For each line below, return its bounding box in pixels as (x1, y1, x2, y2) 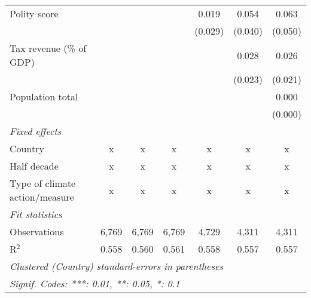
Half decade (10, 159, 59, 173)
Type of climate (10, 176, 76, 190)
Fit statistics (10, 207, 62, 221)
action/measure (10, 190, 74, 204)
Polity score (10, 7, 59, 20)
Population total (10, 90, 78, 103)
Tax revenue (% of (10, 41, 87, 55)
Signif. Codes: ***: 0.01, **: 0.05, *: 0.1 (10, 277, 180, 290)
